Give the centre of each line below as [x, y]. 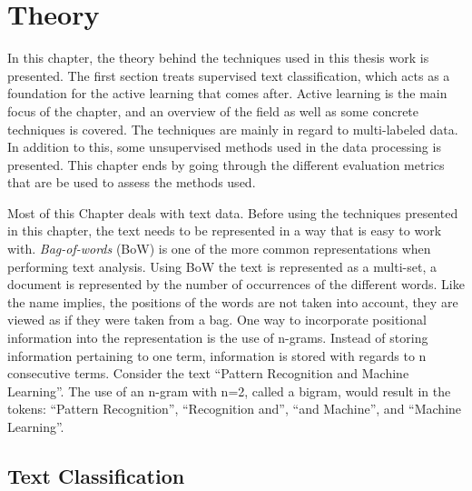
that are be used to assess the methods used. [132, 182]
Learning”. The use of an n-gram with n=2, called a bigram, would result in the [229, 391]
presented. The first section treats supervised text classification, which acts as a [229, 75]
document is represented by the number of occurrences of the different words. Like [236, 284]
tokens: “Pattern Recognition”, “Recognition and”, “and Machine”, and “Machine [235, 409]
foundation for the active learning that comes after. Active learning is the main [227, 93]
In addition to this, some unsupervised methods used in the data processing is [224, 147]
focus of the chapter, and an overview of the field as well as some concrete [213, 110]
